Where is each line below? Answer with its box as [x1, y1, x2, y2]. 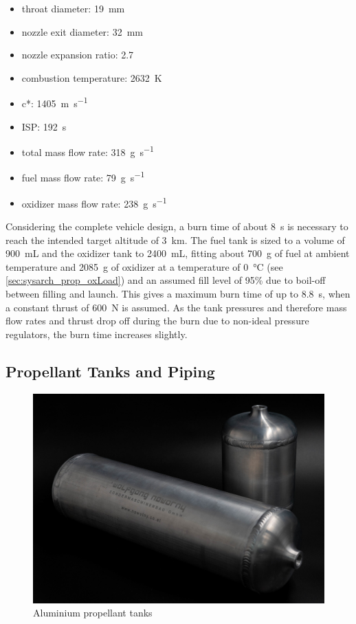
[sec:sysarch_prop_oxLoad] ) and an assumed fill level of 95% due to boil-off [5, 273, 326, 287]
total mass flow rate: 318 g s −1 [21, 143, 154, 159]
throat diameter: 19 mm [21, 1, 125, 15]
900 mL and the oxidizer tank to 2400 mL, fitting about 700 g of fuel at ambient [5, 246, 350, 260]
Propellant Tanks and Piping [5, 360, 215, 381]
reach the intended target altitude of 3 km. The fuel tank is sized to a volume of [5, 232, 345, 247]
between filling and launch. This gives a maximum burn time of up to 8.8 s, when [5, 286, 351, 300]
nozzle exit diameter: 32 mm [21, 24, 143, 38]
